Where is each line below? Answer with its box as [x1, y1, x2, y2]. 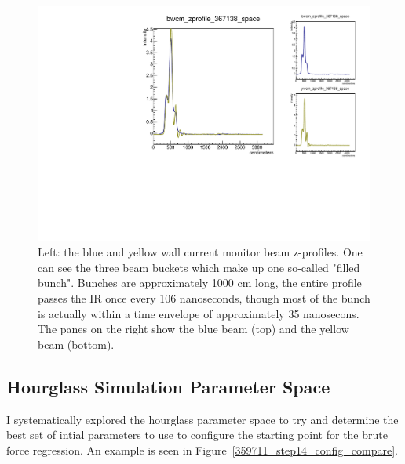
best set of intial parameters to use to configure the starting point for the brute [6, 426, 388, 443]
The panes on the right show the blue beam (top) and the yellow [38, 321, 349, 337]
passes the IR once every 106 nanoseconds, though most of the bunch [38, 290, 370, 306]
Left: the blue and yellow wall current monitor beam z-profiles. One [38, 244, 363, 260]
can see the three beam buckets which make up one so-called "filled [38, 259, 360, 275]
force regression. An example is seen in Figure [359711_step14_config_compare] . [6, 441, 398, 458]
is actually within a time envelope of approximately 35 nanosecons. [38, 305, 359, 321]
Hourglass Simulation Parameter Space [6, 374, 330, 398]
